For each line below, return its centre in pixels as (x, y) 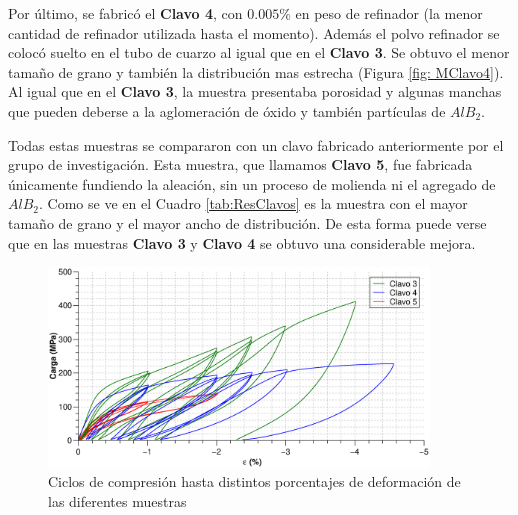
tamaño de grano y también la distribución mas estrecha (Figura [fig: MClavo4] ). (256, 71)
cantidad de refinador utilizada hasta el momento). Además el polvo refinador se (254, 32)
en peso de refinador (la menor (389, 13)
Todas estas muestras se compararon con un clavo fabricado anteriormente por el (256, 144)
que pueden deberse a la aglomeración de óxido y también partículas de (227, 110)
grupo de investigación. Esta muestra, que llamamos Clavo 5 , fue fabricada (240, 164)
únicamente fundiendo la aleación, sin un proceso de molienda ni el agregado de (252, 183)
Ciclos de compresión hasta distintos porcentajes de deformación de (254, 481)
